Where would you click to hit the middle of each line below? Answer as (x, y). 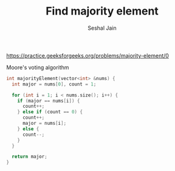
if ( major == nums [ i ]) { (49, 101)
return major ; (29, 157)
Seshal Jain (102, 28)
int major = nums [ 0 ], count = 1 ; (54, 84)
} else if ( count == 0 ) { (50, 112)
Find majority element (102, 11)
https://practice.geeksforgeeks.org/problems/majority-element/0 (87, 55)
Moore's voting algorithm (38, 67)
